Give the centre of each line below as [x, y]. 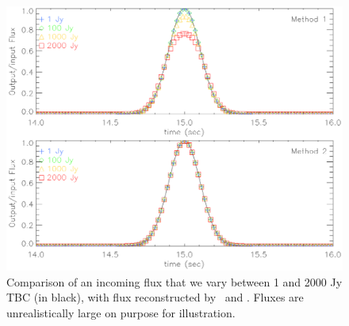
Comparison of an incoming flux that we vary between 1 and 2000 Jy [174, 281]
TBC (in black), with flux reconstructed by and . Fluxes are [155, 297]
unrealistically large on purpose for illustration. [121, 312]
